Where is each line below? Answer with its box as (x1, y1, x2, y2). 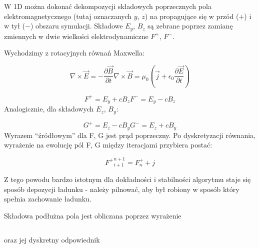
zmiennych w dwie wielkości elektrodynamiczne (4, 30, 148, 41)
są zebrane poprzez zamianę (147, 20, 233, 31)
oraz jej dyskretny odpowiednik (4, 234, 100, 244)
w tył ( (4, 20, 25, 31)
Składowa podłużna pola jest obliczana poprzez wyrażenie (4, 210, 181, 221)
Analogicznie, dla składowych (4, 103, 94, 114)
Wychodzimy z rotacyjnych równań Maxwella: (4, 47, 144, 58)
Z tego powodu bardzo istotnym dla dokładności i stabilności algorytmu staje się (4, 174, 251, 184)
